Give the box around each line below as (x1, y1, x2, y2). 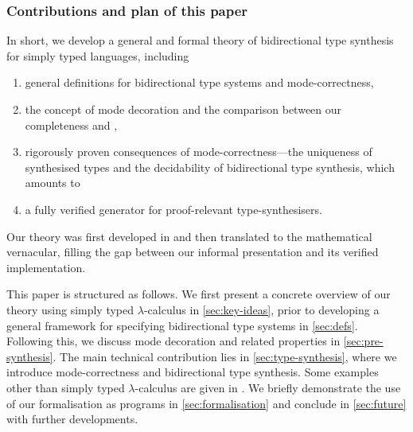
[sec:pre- (343, 333, 384, 349)
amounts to (25, 174, 80, 191)
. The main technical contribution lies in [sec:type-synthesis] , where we (53, 348, 397, 364)
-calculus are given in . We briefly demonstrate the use (134, 379, 401, 395)
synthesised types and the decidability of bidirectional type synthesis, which (25, 158, 395, 175)
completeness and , (25, 116, 118, 133)
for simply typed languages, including (6, 47, 189, 64)
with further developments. (6, 411, 138, 427)
